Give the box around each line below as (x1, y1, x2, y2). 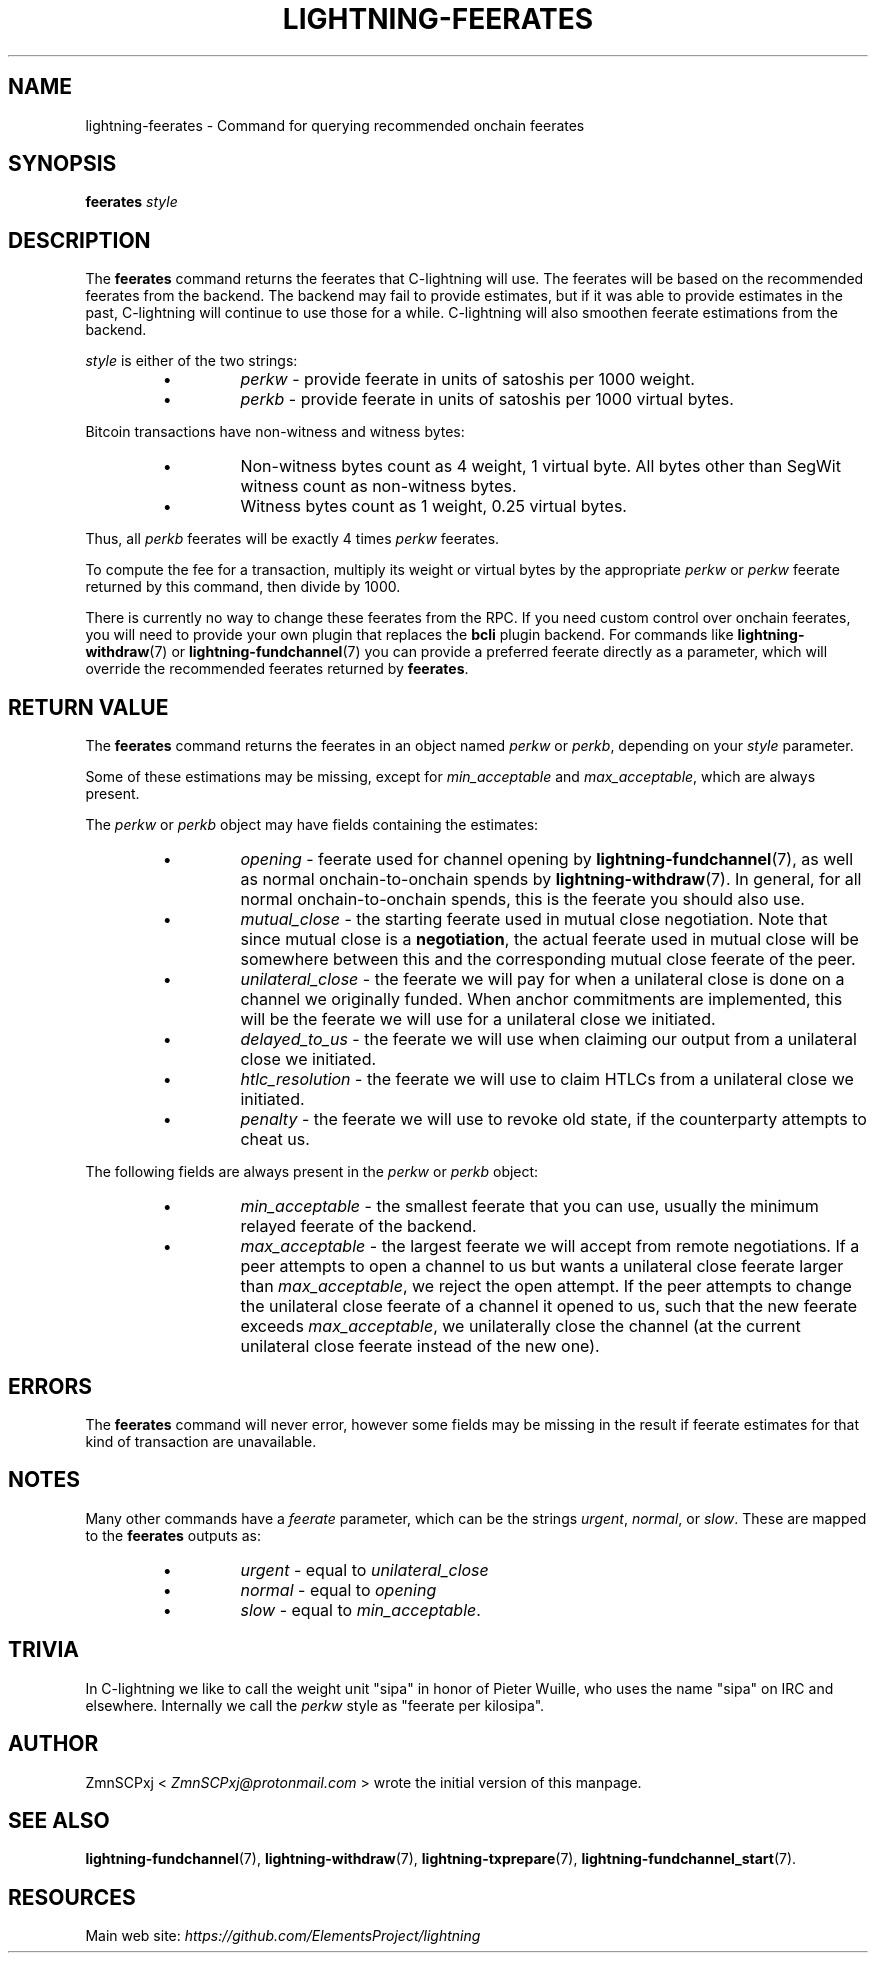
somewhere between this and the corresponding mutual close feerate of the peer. (240, 949, 856, 970)
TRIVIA (8, 1637, 79, 1663)
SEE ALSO (8, 1807, 110, 1833)
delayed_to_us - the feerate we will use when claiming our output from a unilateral (240, 1029, 857, 1050)
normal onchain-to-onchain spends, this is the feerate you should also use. (240, 889, 805, 910)
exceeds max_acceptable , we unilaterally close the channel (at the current (240, 1316, 801, 1337)
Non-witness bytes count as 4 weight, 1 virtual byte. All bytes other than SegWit (240, 456, 841, 477)
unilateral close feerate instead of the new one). (240, 1336, 600, 1357)
